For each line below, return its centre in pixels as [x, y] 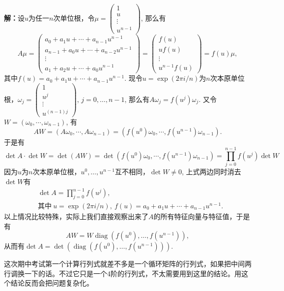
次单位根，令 [74, 18]
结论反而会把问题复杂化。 [52, 283]
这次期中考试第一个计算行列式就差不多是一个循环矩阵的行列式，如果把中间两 [128, 264]
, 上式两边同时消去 [212, 172]
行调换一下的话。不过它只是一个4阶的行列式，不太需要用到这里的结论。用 [123, 273]
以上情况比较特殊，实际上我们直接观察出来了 [76, 216]
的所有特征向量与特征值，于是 [202, 216]
